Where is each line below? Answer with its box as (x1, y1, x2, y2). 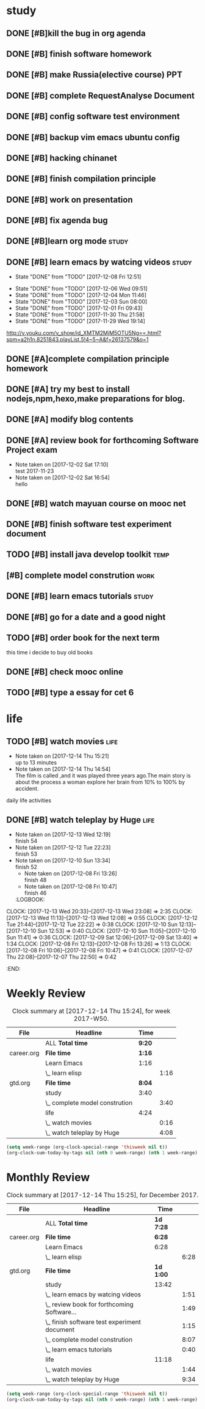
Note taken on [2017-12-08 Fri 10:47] (24, 883, 117, 891)
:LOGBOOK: (15, 896, 45, 903)
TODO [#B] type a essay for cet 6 (6, 687, 134, 698)
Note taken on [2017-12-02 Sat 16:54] (15, 474, 110, 481)
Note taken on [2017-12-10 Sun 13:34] (15, 857, 111, 864)
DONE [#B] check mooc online (6, 667, 124, 677)
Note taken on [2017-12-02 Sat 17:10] (15, 461, 109, 468)
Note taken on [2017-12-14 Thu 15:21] (15, 752, 109, 760)
